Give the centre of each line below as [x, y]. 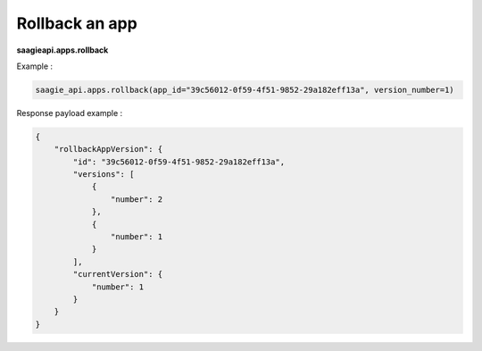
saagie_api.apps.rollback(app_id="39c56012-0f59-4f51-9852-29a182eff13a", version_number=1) [245, 90]
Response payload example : [70, 113]
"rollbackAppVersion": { [108, 149]
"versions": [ [104, 175]
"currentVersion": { [118, 274]
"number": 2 [137, 199]
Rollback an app [77, 23]
